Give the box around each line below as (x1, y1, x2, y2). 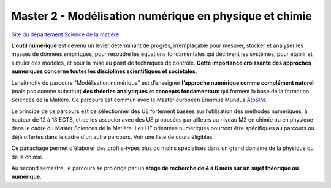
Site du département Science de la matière (11, 31, 120, 38)
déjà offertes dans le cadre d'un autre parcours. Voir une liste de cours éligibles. (11, 133, 215, 141)
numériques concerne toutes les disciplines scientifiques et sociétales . (11, 68, 197, 75)
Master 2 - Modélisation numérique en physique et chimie (11, 9, 312, 23)
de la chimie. (11, 153, 44, 160)
